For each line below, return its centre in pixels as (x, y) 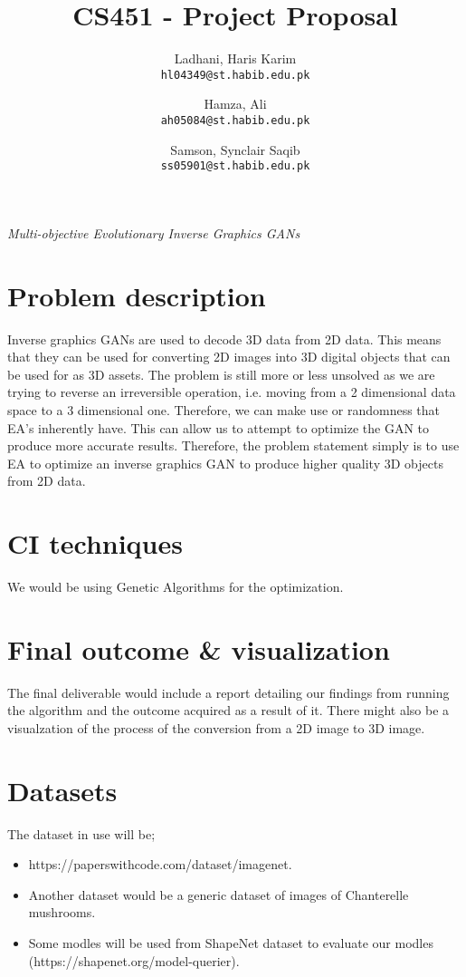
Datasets (62, 790)
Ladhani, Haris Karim (235, 58)
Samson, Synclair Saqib (235, 149)
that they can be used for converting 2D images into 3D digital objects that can (229, 357)
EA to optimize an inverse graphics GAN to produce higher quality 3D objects (225, 463)
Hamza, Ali (235, 104)
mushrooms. (62, 912)
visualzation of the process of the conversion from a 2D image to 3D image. (216, 727)
